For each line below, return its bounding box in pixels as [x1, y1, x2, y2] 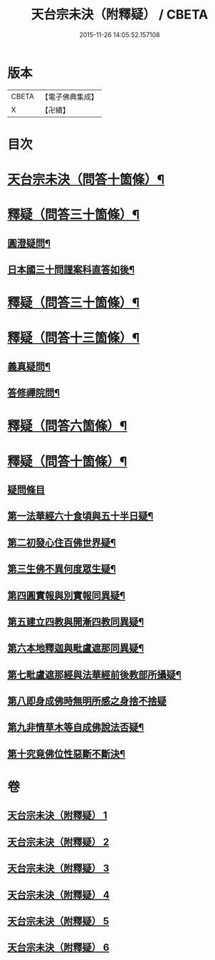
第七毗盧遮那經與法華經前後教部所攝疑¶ [7, 668, 182, 680]
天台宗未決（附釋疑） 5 [7, 915, 110, 927]
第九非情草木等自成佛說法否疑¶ [7, 722, 145, 734]
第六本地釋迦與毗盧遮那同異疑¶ [7, 642, 145, 655]
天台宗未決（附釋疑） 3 [7, 863, 110, 875]
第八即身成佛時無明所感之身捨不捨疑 [7, 695, 167, 707]
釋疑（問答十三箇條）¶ [7, 330, 140, 346]
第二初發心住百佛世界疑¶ [7, 537, 116, 549]
